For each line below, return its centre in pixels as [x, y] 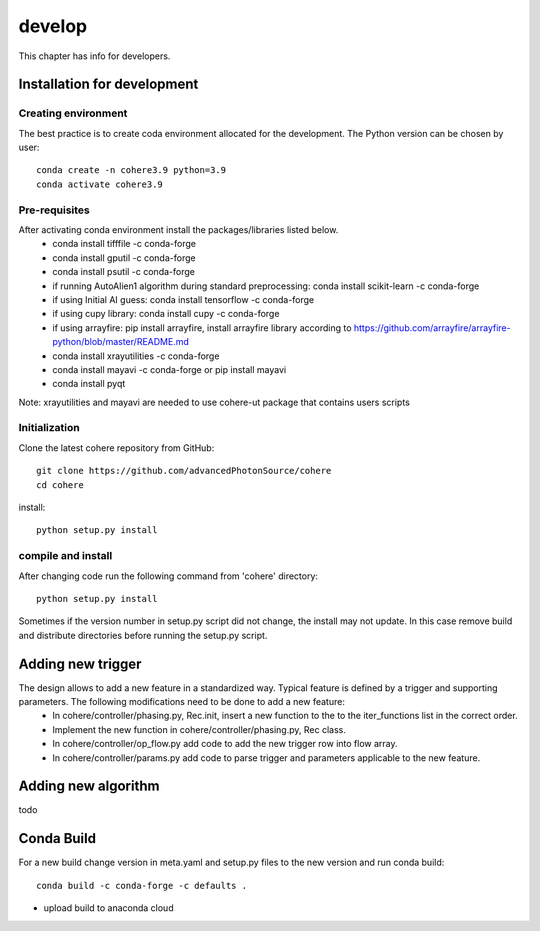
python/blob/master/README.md [120, 342]
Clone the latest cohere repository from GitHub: [116, 447]
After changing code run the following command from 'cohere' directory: [168, 576]
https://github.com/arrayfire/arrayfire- [432, 327]
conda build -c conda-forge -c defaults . [142, 885]
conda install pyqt [89, 384]
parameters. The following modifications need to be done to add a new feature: [181, 702]
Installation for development [108, 84]
